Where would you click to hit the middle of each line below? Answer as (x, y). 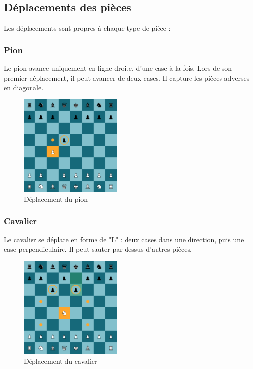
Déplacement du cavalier (61, 360)
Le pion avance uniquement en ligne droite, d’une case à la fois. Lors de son (118, 68)
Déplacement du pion (56, 199)
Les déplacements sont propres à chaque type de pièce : (87, 28)
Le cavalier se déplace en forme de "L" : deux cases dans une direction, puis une (124, 239)
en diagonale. (24, 87)
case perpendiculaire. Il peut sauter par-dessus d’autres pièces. (98, 249)
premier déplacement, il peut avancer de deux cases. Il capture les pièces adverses (127, 77)
